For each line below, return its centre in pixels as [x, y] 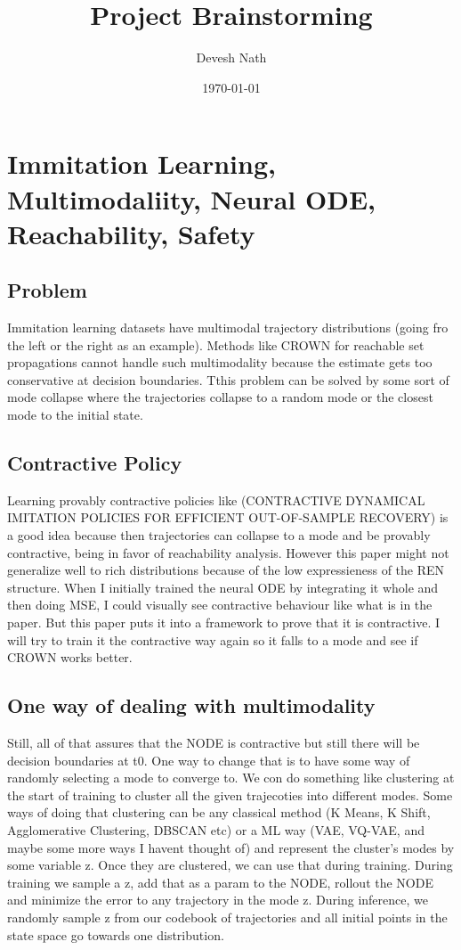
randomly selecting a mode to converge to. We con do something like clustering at [231, 778]
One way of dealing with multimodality [191, 705]
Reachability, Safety [131, 233]
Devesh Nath [231, 57]
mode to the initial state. [75, 415]
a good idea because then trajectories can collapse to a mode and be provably [219, 535]
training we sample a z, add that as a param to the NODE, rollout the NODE [220, 882]
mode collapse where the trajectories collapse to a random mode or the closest [220, 397]
